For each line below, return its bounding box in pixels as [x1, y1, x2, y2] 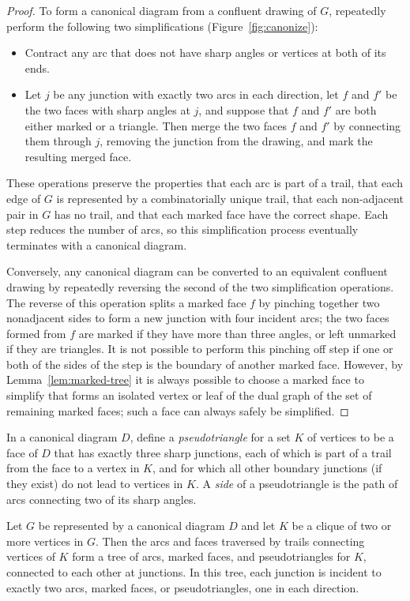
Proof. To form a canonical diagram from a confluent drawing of [6, 2, 317, 18]
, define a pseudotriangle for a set [130, 429, 291, 445]
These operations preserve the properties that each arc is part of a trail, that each [6, 175, 403, 191]
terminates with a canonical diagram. [6, 236, 187, 253]
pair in [6, 205, 39, 222]
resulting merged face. [24, 148, 132, 164]
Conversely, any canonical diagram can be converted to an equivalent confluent [6, 263, 388, 280]
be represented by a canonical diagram [38, 517, 225, 534]
